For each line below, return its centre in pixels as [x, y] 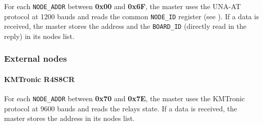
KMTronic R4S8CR [40, 79]
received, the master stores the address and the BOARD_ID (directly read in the [125, 26]
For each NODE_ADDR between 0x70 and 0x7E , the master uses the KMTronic [125, 98]
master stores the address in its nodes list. [69, 118]
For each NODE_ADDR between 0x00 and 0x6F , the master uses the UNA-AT [123, 6]
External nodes [35, 58]
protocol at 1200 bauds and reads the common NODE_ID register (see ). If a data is [131, 16]
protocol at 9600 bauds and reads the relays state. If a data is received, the [121, 108]
